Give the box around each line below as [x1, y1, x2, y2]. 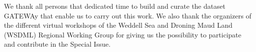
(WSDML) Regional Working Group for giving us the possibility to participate [4, 29, 241, 39]
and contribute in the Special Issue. [4, 39, 111, 49]
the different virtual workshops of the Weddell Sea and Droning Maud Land [4, 20, 233, 30]
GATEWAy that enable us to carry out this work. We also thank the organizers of [4, 10, 252, 20]
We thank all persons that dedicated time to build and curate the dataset [4, 1, 226, 11]
